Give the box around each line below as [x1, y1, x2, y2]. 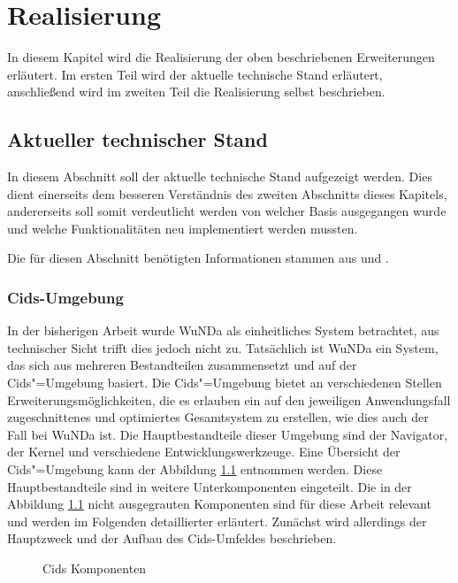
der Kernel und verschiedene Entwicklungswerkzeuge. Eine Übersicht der [7, 442, 401, 461]
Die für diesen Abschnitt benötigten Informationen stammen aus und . [7, 249, 389, 267]
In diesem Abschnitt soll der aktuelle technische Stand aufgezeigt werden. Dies [7, 167, 432, 186]
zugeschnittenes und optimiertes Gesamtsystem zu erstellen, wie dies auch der [7, 408, 429, 426]
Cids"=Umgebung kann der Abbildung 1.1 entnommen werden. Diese [7, 460, 383, 479]
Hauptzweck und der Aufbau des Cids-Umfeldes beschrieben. [7, 529, 337, 548]
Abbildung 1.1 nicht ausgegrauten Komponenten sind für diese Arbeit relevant [7, 495, 431, 513]
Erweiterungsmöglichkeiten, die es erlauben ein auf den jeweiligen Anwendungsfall [7, 390, 451, 409]
